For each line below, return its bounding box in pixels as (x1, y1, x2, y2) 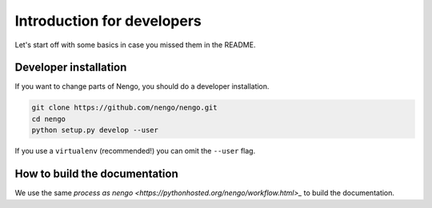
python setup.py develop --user (31, 126, 159, 135)
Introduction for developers (14, 12, 202, 30)
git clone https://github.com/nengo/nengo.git (31, 103, 218, 112)
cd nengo (31, 114, 66, 123)
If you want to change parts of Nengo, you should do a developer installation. (14, 82, 270, 91)
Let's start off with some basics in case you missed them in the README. (14, 40, 256, 50)
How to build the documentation (14, 167, 179, 181)
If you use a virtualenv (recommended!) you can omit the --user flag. (14, 146, 256, 156)
